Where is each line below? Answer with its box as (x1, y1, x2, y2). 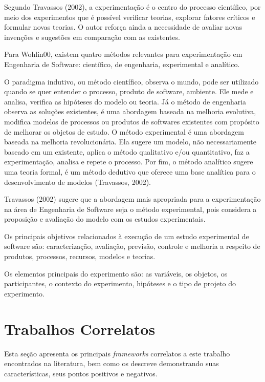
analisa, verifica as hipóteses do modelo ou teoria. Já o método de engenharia (4, 96, 247, 107)
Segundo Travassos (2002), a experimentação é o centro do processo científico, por (4, 2, 261, 12)
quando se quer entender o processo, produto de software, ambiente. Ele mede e (4, 86, 254, 97)
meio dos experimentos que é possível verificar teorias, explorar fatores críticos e (4, 11, 255, 22)
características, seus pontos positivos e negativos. (4, 368, 158, 378)
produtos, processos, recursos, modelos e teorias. (4, 251, 156, 262)
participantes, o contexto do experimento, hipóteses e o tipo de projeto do (4, 278, 236, 289)
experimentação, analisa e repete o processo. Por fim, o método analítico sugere (4, 156, 253, 167)
